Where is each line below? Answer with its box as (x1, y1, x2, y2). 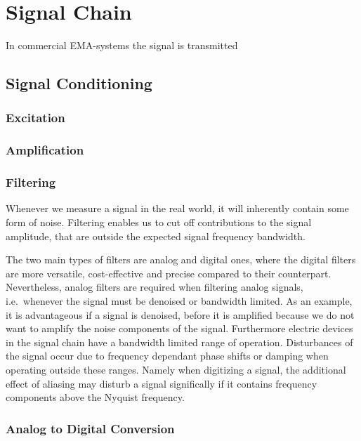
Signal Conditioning (6, 72, 152, 94)
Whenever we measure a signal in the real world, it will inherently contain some (6, 201, 349, 216)
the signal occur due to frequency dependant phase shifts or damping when (6, 348, 329, 363)
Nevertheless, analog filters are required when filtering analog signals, (6, 279, 303, 294)
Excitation (6, 109, 65, 126)
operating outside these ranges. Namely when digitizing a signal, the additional (6, 362, 346, 376)
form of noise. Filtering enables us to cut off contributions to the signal (6, 215, 312, 229)
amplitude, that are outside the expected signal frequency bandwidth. (6, 228, 306, 243)
